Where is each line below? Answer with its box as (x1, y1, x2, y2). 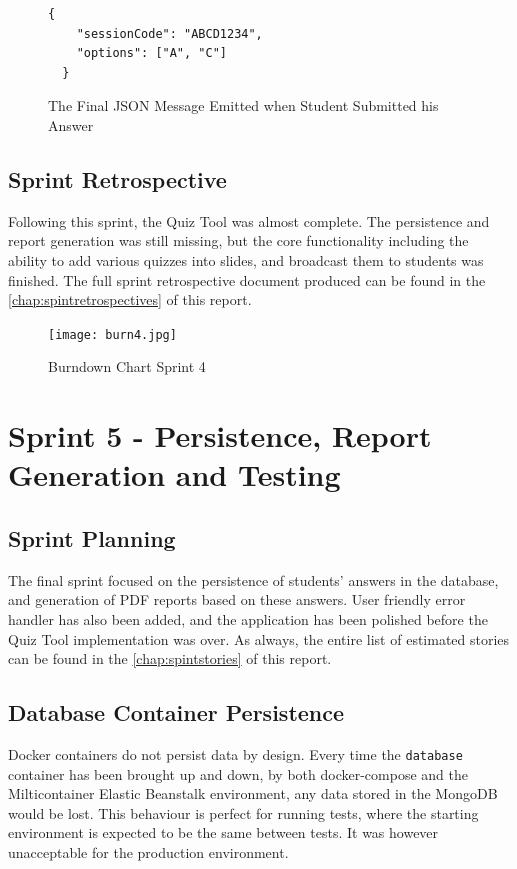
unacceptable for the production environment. (8, 841, 289, 862)
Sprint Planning (8, 522, 176, 553)
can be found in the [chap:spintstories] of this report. (8, 648, 332, 669)
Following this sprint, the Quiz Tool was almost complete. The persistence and (8, 210, 490, 231)
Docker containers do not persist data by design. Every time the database (8, 743, 463, 764)
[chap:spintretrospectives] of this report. (8, 289, 252, 310)
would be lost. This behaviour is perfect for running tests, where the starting (8, 802, 479, 823)
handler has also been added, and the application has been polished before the (8, 608, 488, 629)
